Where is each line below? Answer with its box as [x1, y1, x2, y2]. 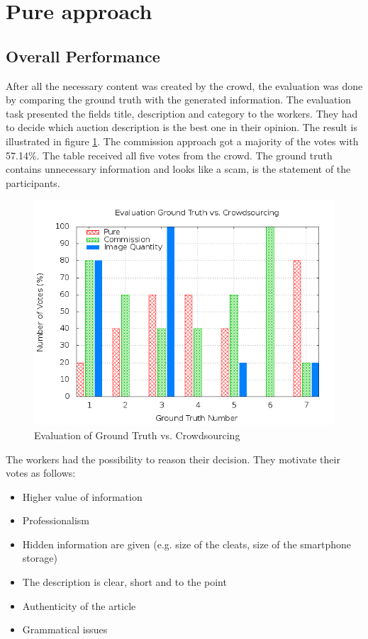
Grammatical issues [22, 622, 108, 637]
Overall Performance [6, 45, 160, 67]
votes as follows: [6, 465, 76, 480]
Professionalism [22, 513, 89, 528]
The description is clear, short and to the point [22, 575, 227, 589]
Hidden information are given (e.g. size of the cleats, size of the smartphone [22, 536, 351, 551]
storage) [22, 550, 57, 565]
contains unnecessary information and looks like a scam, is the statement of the [6, 162, 351, 176]
